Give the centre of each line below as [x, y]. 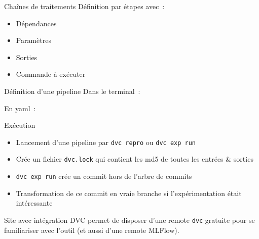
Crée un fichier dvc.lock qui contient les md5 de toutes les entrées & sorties [135, 159]
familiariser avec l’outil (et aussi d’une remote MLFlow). [92, 230]
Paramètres [33, 40]
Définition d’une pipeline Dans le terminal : [72, 91]
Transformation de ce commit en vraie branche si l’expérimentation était [129, 193]
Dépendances [36, 23]
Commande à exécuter [51, 74]
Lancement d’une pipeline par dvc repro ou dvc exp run [106, 142]
